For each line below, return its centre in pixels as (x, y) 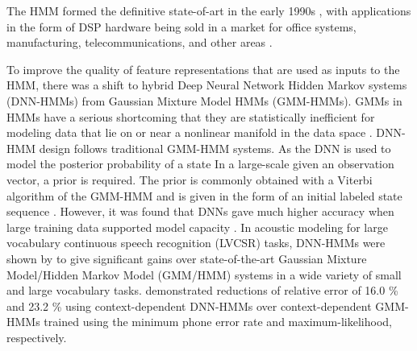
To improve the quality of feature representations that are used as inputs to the (203, 69)
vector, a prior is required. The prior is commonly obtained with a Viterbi (190, 179)
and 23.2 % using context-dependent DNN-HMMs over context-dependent (189, 306)
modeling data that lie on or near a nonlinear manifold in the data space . (190, 132)
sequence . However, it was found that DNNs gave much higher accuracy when (200, 211)
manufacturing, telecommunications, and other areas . (140, 42)
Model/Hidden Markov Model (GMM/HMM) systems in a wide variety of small (204, 274)
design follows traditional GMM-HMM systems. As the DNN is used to (215, 148)
